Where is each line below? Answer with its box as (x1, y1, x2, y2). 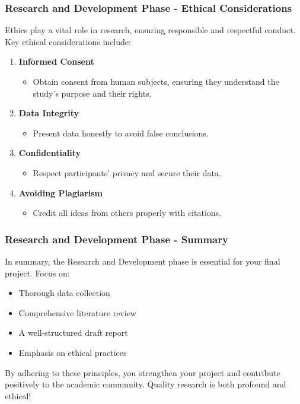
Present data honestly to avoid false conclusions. (33, 126, 209, 139)
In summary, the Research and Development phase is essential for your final (5, 255, 280, 267)
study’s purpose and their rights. (33, 87, 152, 99)
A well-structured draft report (18, 326, 128, 339)
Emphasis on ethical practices (18, 346, 127, 358)
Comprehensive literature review (18, 306, 136, 319)
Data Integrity (18, 107, 79, 119)
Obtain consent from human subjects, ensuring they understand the (33, 75, 279, 87)
